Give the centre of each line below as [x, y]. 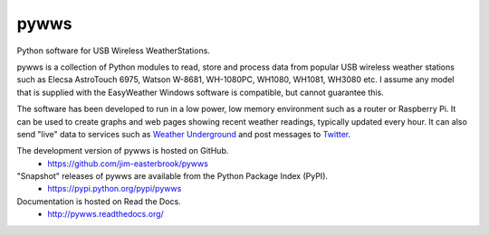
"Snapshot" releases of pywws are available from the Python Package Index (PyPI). [173, 176]
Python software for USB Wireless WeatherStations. [113, 51]
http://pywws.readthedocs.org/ [106, 214]
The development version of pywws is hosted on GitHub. [123, 151]
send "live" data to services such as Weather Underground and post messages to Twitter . [184, 134]
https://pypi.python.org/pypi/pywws [115, 189]
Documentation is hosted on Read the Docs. [99, 201]
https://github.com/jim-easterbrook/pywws [128, 164]
